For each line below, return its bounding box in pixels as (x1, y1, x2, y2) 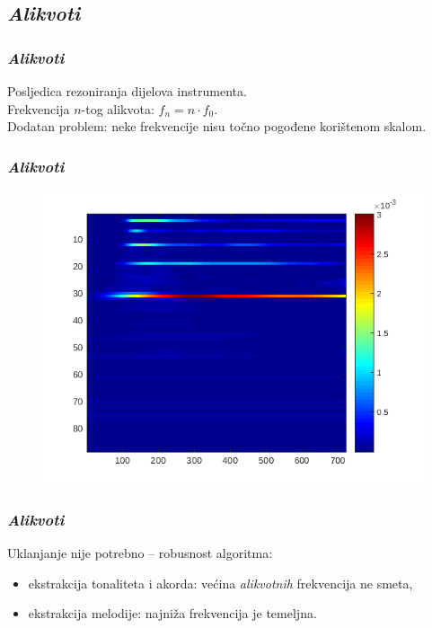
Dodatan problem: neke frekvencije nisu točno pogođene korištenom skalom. (7, 117, 427, 136)
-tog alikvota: (81, 99, 154, 118)
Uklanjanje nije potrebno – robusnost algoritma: (7, 543, 273, 562)
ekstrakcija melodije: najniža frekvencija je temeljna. (28, 604, 317, 623)
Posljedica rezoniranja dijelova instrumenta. (7, 82, 247, 100)
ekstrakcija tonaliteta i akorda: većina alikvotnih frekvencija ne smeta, (28, 573, 413, 592)
